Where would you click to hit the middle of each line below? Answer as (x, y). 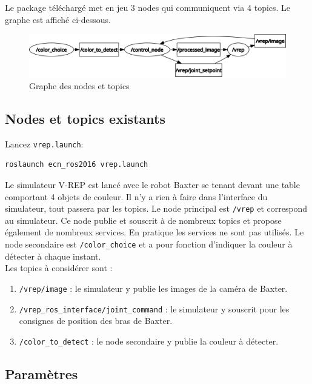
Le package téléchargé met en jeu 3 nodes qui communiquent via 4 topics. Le (148, 7)
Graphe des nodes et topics (79, 86)
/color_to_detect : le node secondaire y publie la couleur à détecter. (149, 341)
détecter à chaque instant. (53, 256)
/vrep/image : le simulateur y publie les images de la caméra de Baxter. (153, 288)
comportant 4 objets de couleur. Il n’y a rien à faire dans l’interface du (136, 196)
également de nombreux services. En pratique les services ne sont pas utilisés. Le (154, 232)
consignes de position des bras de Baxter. (96, 321)
